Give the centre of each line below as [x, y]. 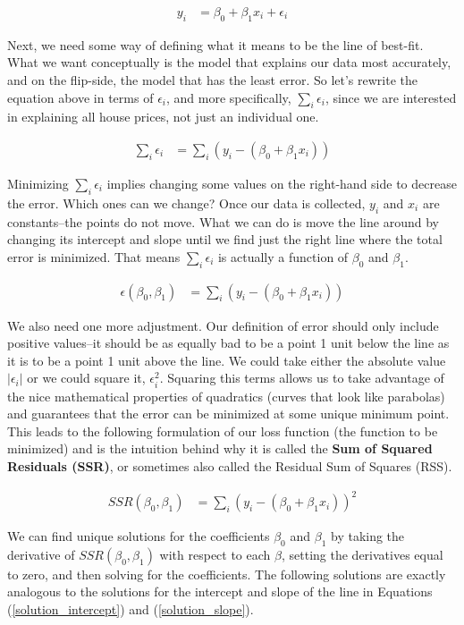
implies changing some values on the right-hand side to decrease [282, 184]
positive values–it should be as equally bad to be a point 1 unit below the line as [228, 343]
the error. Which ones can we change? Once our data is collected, [186, 203]
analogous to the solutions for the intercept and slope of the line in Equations [220, 591]
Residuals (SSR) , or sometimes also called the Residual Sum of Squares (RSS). [230, 465]
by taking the [367, 536]
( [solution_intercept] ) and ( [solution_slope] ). [131, 609]
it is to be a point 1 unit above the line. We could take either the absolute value [227, 360]
